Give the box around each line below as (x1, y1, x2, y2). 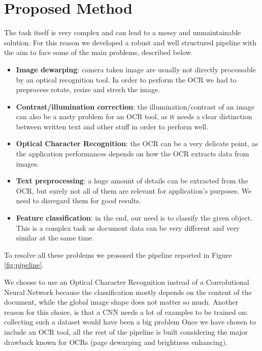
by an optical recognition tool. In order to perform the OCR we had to (16, 74, 237, 85)
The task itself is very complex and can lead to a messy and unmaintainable (4, 27, 241, 38)
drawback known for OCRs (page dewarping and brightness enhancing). (4, 336, 228, 347)
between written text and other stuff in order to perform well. (16, 121, 209, 131)
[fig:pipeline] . (4, 259, 44, 270)
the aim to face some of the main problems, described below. (4, 47, 193, 58)
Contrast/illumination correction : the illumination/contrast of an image (16, 101, 255, 112)
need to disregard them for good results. (16, 195, 141, 206)
